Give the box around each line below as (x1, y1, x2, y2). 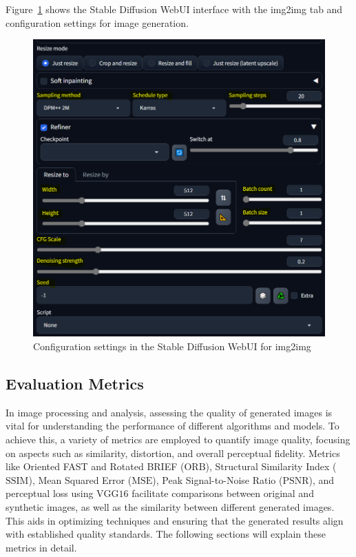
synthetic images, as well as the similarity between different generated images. (6, 500, 335, 514)
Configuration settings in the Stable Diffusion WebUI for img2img (33, 339, 311, 354)
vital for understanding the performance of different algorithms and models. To (6, 418, 339, 433)
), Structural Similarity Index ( (205, 459, 337, 474)
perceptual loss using (6, 486, 94, 500)
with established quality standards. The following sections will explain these (6, 527, 326, 541)
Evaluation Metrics (6, 373, 144, 394)
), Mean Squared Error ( (28, 472, 132, 487)
